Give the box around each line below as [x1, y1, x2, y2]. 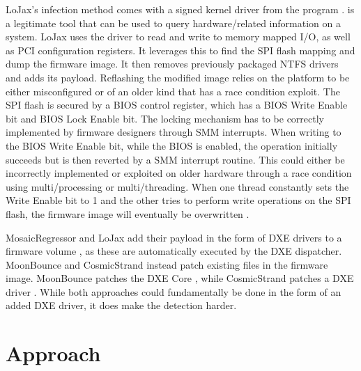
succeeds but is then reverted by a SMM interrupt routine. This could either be [6, 152, 345, 166]
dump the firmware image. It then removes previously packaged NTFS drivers [6, 56, 339, 71]
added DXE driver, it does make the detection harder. [6, 298, 237, 313]
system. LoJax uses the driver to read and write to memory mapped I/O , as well [6, 29, 351, 44]
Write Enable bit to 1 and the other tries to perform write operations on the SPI [6, 193, 351, 207]
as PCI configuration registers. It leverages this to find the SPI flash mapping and [6, 42, 355, 57]
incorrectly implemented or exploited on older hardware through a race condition [6, 166, 352, 180]
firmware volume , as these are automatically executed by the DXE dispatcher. [6, 244, 342, 258]
